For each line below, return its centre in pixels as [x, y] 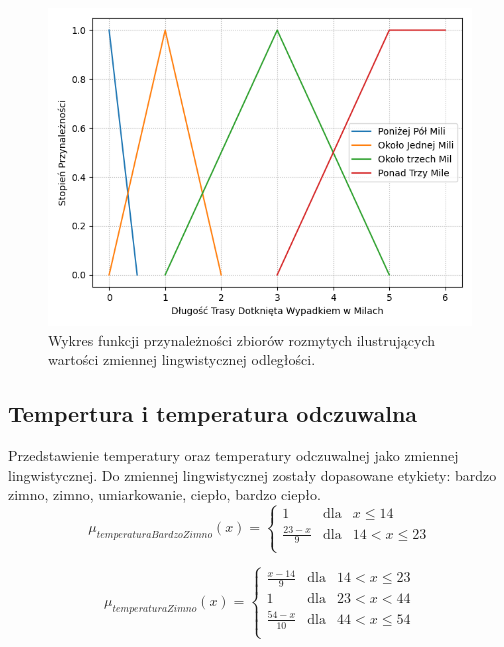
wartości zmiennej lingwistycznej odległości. [182, 359]
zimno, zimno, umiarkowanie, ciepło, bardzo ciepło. [164, 494]
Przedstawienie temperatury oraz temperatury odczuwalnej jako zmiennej [233, 454]
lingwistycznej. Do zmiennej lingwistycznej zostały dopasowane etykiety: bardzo [252, 474]
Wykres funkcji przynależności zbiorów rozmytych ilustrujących [242, 339]
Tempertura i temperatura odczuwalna [213, 413]
